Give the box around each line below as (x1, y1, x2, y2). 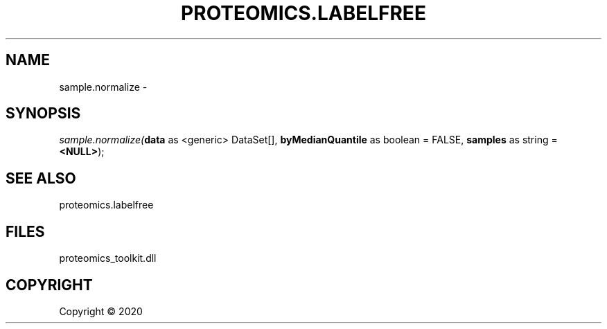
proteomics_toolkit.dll (59, 252, 157, 265)
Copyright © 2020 (59, 305, 143, 317)
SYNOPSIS (6, 105, 81, 123)
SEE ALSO (6, 169, 76, 187)
